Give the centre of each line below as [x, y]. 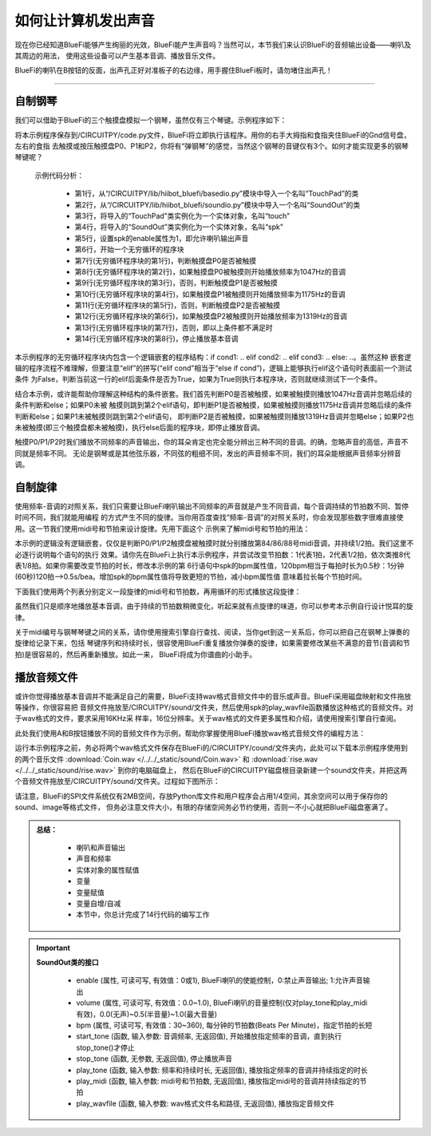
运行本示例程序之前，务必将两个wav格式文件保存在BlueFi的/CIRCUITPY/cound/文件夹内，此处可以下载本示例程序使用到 [212, 748]
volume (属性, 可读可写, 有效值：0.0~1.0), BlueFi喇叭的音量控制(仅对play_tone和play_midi [222, 1003]
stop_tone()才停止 [105, 1047]
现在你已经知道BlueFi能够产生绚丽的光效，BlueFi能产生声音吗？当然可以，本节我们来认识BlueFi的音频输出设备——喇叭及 [213, 45]
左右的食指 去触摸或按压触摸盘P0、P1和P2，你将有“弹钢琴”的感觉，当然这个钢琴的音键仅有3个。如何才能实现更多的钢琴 [212, 146]
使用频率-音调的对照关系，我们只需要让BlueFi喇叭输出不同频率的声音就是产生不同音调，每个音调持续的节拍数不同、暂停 [212, 506]
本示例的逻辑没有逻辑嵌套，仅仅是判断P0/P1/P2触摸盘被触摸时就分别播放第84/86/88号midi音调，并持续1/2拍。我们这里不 [214, 544]
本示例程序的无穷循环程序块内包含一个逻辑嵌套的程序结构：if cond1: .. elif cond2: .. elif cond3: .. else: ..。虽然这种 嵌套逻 [213, 357]
